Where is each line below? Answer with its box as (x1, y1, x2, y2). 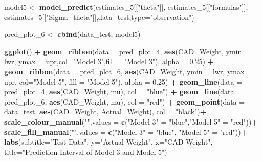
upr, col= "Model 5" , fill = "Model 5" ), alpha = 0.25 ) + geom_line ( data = (4, 76, 242, 87)
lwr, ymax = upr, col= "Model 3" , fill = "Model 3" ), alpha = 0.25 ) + (4, 56, 214, 67)
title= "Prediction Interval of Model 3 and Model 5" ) (4, 146, 167, 157)
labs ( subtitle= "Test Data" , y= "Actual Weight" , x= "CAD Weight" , (4, 136, 213, 147)
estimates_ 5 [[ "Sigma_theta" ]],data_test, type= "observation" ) (4, 11, 194, 22)
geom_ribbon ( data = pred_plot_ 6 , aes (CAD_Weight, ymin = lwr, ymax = (4, 66, 252, 76)
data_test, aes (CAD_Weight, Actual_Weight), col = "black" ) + (4, 106, 207, 117)
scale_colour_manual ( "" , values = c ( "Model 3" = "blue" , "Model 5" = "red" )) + (4, 116, 258, 127)
